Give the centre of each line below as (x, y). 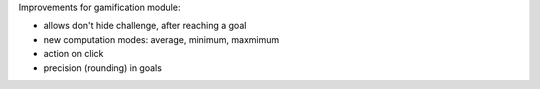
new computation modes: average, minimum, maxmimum (161, 39)
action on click (73, 54)
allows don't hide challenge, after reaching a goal (145, 26)
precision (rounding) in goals (102, 67)
